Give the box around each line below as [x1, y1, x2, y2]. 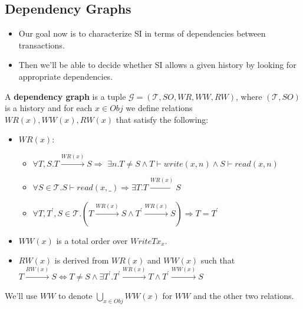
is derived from [54, 254, 109, 266]
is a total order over [56, 234, 128, 246]
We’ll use [5, 290, 38, 302]
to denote [58, 290, 93, 302]
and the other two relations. [193, 290, 294, 302]
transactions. [18, 38, 65, 51]
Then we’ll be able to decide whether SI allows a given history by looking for [18, 58, 297, 71]
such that [200, 254, 235, 266]
